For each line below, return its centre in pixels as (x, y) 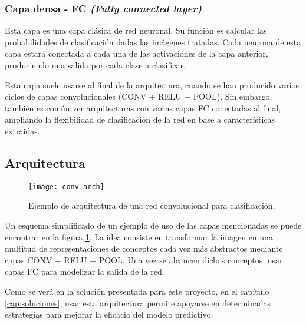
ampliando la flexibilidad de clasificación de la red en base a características (140, 119)
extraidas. (22, 130)
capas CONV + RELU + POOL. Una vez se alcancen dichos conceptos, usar (144, 259)
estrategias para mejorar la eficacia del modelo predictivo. (109, 314)
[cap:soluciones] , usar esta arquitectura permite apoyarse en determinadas (138, 302)
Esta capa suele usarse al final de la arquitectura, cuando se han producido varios (152, 85)
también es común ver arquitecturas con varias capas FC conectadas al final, (143, 108)
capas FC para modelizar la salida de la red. (85, 271)
